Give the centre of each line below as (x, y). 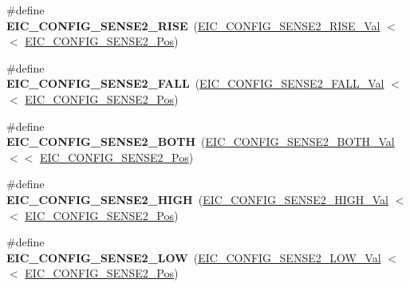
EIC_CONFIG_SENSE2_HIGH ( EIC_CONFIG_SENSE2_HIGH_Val (197, 199)
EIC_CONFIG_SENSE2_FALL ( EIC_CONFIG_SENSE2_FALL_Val (195, 83)
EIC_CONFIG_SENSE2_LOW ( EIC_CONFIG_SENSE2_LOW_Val (194, 257)
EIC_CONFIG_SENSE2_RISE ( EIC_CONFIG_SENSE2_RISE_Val (193, 25)
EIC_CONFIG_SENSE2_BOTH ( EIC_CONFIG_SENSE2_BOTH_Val (201, 142)
